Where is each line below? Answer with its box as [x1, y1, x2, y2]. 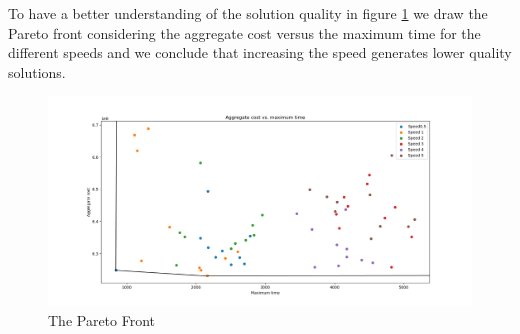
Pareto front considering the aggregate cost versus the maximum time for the [8, 22, 481, 43]
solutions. [8, 61, 66, 82]
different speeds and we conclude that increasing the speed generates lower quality [8, 42, 512, 63]
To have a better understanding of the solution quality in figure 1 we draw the [8, 3, 488, 23]
